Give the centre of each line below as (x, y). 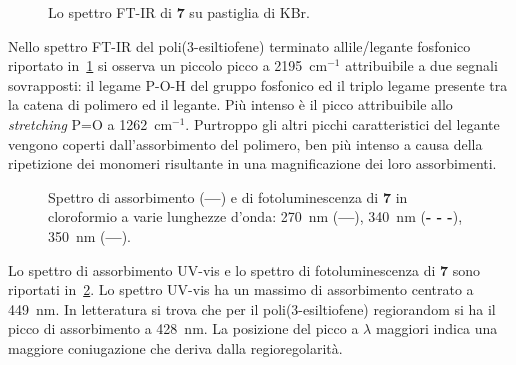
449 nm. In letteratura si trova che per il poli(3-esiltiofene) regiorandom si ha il (252, 308)
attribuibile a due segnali (421, 65)
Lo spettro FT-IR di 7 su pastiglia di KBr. (179, 12)
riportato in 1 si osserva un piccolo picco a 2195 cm (168, 65)
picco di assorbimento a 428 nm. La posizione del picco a (183, 328)
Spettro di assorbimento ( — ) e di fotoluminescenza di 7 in (228, 196)
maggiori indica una (436, 328)
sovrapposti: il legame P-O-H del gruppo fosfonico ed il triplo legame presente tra (258, 84)
